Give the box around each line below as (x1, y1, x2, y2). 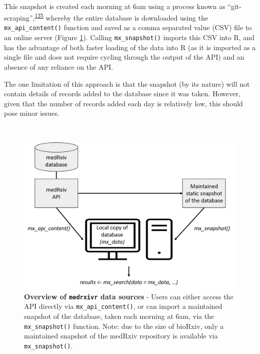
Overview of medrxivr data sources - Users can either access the (24, 291, 233, 301)
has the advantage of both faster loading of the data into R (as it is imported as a (4, 42, 256, 52)
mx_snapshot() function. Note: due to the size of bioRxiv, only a (24, 320, 224, 331)
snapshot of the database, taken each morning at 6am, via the (24, 310, 214, 321)
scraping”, (4, 12, 35, 23)
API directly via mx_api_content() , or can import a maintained (24, 301, 222, 311)
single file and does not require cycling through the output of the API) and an (4, 52, 244, 62)
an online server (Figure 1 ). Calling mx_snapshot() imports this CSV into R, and (4, 32, 254, 43)
